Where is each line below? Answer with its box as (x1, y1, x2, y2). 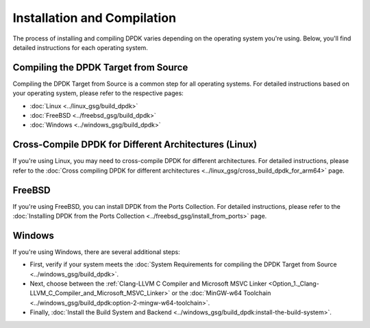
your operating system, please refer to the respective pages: (12, 89, 184, 97)
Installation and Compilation (12, 10, 177, 25)
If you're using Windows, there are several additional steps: (12, 247, 181, 256)
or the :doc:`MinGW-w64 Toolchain (171, 289, 271, 297)
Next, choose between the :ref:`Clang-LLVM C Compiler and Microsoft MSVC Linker (29, 279, 267, 288)
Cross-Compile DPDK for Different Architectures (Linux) (12, 139, 257, 151)
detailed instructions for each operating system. (12, 43, 149, 51)
